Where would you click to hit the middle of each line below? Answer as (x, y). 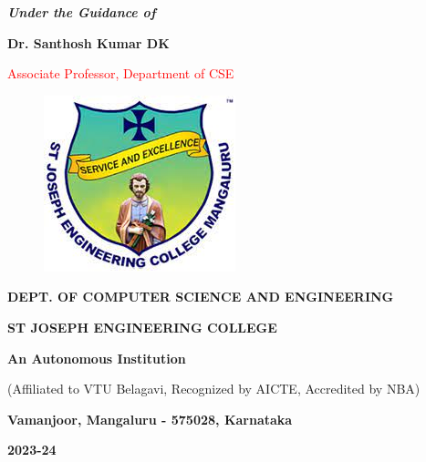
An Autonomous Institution (97, 358)
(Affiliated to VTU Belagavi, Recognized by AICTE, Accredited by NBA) (214, 389)
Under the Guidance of (82, 12)
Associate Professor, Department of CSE (121, 73)
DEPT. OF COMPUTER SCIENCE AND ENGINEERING (201, 297)
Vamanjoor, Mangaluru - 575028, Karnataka (150, 419)
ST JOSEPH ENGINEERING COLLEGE (142, 327)
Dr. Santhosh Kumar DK (88, 42)
